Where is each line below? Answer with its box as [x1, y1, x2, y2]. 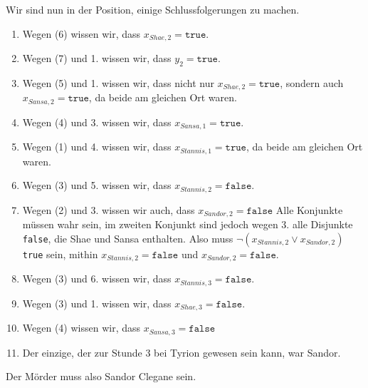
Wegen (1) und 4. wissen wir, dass [22, 139, 172, 154]
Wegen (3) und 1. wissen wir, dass [22, 295, 172, 310]
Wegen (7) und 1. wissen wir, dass [22, 51, 172, 66]
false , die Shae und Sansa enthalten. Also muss [22, 230, 233, 245]
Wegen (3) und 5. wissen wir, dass [22, 178, 172, 193]
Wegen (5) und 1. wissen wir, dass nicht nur [22, 75, 214, 90]
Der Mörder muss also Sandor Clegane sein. [6, 369, 196, 384]
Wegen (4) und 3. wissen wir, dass [22, 114, 172, 129]
